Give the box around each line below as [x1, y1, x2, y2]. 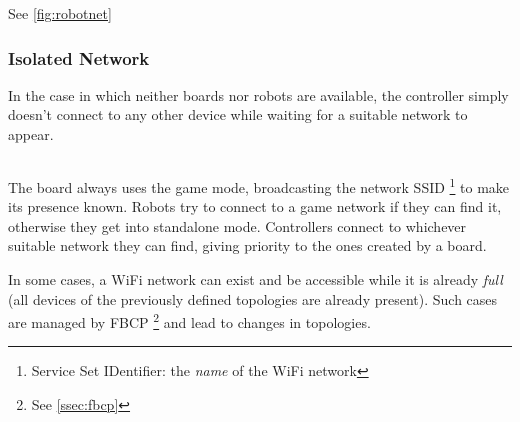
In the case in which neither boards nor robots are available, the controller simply [8, 84, 509, 105]
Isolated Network [8, 45, 150, 70]
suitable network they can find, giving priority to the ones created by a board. [8, 235, 487, 256]
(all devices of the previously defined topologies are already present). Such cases [8, 288, 498, 309]
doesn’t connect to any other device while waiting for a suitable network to [8, 104, 468, 125]
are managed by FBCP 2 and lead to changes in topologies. [8, 309, 371, 332]
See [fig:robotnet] [8, 3, 112, 23]
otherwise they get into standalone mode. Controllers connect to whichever [8, 215, 467, 236]
